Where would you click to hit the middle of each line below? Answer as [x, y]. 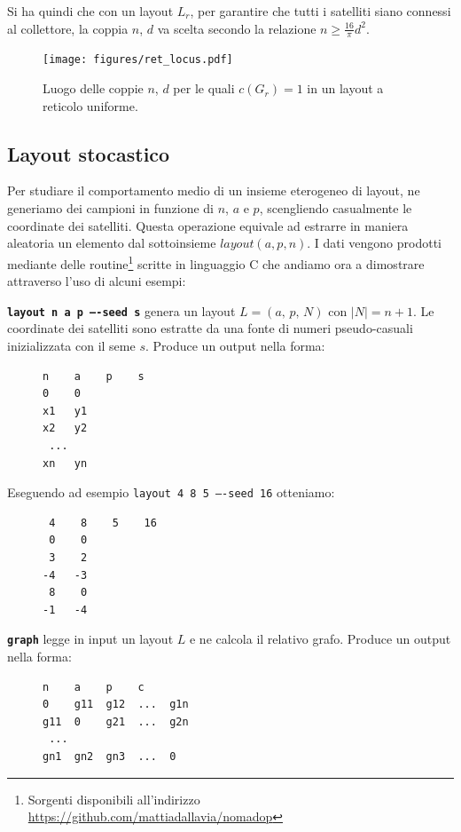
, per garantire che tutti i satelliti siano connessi [320, 11]
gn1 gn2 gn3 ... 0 [109, 756]
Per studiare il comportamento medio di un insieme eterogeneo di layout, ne [214, 190]
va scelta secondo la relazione [237, 28]
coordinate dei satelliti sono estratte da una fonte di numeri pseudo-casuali [210, 328]
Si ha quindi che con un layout [90, 11]
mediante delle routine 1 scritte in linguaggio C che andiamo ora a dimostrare [216, 262]
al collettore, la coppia [68, 28]
